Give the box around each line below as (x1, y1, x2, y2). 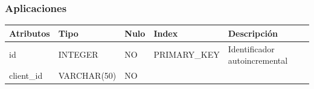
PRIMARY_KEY (153, 48, 220, 61)
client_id (9, 69, 43, 81)
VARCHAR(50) (58, 69, 117, 81)
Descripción (228, 26, 278, 39)
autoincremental (228, 54, 288, 67)
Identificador (228, 42, 275, 55)
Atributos (9, 26, 50, 39)
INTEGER (58, 48, 98, 61)
